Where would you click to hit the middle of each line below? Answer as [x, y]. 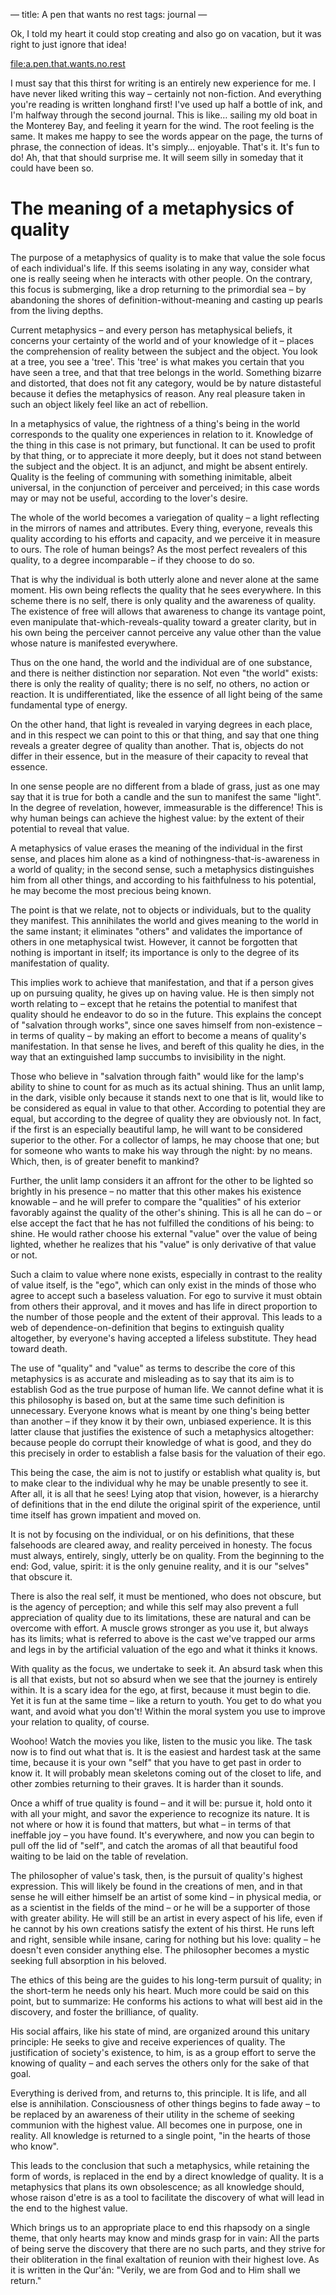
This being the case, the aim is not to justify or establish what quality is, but [165, 1472]
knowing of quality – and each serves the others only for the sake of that [160, 2063]
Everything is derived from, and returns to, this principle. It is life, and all [158, 2093]
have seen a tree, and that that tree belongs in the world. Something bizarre [166, 372]
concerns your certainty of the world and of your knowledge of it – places [162, 340]
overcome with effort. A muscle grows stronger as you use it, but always [159, 1628]
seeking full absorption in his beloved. [88, 1960]
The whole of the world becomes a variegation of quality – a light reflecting [165, 517]
